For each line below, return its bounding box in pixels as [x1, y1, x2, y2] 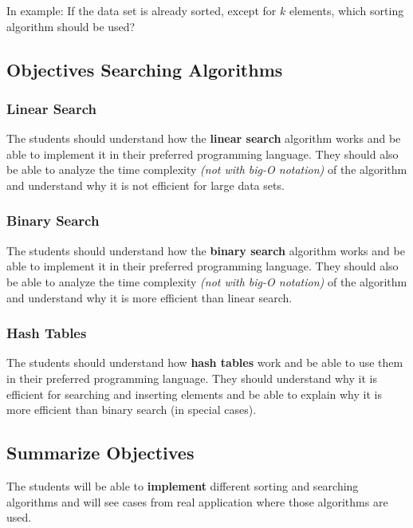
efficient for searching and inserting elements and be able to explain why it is [6, 385, 382, 402]
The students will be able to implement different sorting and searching [6, 477, 359, 494]
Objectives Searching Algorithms [6, 57, 283, 81]
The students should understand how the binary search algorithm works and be [6, 242, 405, 258]
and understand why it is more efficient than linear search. [6, 289, 293, 305]
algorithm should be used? [6, 18, 136, 34]
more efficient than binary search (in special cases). [6, 401, 257, 418]
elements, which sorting [289, 2, 404, 18]
